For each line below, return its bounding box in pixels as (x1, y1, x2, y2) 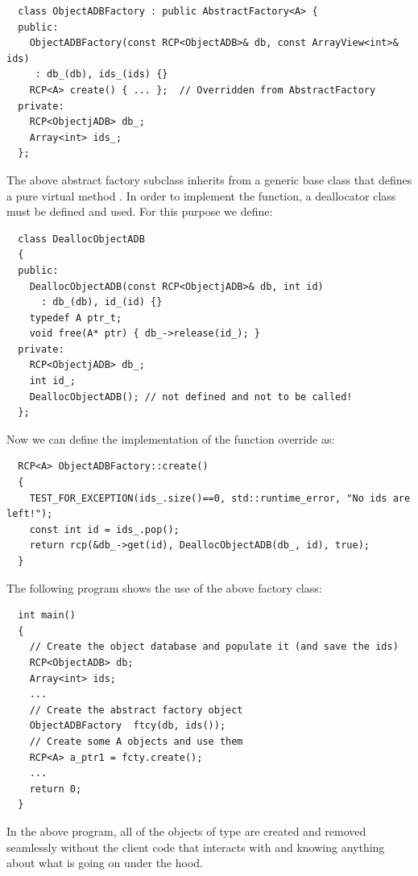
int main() (18, 609, 76, 622)
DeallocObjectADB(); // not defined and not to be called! (29, 390, 353, 403)
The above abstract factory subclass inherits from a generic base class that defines (6, 171, 412, 188)
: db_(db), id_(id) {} (40, 296, 163, 308)
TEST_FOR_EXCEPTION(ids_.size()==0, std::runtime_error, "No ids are (29, 492, 411, 504)
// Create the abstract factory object (29, 704, 243, 716)
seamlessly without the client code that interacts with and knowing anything (6, 838, 385, 855)
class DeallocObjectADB (18, 233, 145, 245)
